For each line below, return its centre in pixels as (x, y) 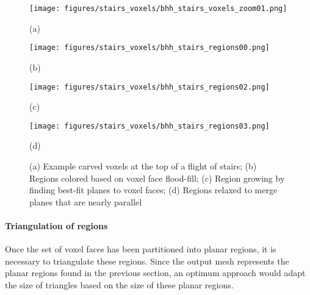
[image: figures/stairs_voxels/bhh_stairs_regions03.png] (150, 126)
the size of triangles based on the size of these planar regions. (119, 284)
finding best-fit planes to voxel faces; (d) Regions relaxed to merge (153, 190)
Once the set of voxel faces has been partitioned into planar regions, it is (141, 249)
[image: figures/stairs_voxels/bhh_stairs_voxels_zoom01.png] (158, 9)
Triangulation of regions (56, 225)
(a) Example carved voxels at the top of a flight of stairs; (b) (143, 166)
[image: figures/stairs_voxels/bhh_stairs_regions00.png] (150, 48)
